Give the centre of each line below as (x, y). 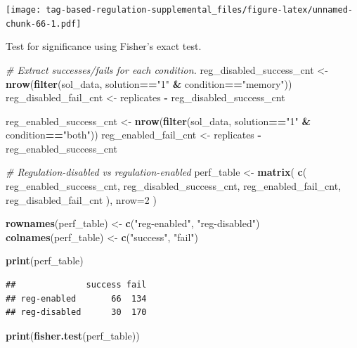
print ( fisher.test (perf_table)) (73, 335)
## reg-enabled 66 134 (76, 298)
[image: (24, 10)
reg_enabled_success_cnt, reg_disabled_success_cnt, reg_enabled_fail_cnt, (174, 186)
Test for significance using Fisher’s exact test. (104, 46)
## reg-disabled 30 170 (76, 312)
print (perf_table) (45, 260)
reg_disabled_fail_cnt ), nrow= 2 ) (81, 199)
